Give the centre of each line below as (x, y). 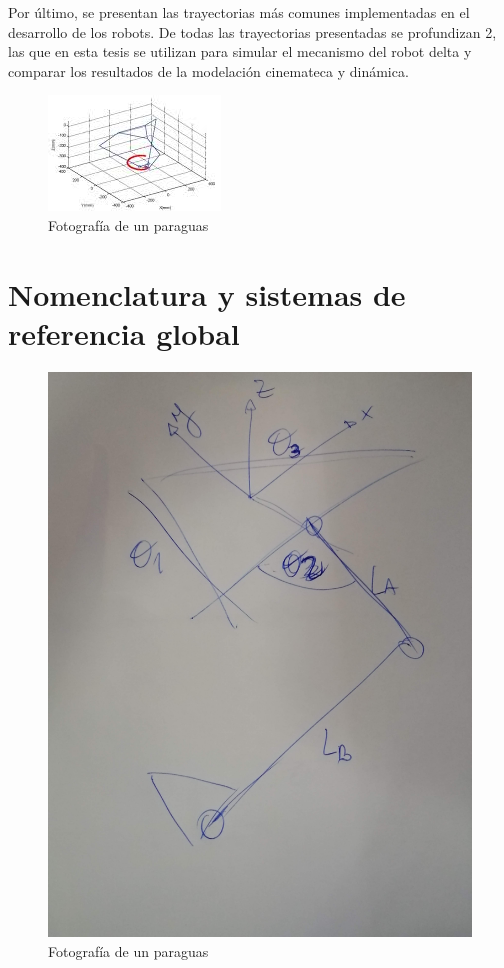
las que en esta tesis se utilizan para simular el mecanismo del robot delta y (240, 51)
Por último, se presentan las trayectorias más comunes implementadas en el (239, 12)
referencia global (124, 332)
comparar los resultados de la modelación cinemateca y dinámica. (208, 70)
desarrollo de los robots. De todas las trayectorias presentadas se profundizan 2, (252, 31)
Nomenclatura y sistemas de (207, 293)
